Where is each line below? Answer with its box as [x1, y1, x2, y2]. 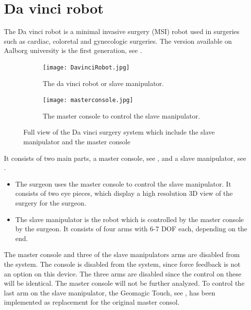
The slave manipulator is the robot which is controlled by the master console [15, 214, 244, 224]
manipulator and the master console [23, 137, 131, 146]
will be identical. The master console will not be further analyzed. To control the [4, 278, 245, 288]
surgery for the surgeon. [15, 197, 86, 207]
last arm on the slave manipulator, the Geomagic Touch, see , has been [4, 287, 216, 297]
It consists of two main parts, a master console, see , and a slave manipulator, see [4, 153, 246, 163]
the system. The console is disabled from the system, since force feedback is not [4, 258, 241, 269]
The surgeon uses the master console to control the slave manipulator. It [15, 178, 232, 189]
